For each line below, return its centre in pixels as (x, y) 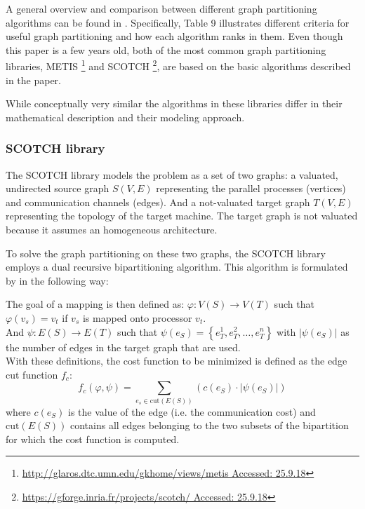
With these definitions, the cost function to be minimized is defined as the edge (177, 361)
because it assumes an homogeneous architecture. (112, 229)
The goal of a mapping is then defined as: (95, 304)
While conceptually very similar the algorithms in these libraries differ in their (174, 103)
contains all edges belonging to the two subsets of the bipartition (209, 425)
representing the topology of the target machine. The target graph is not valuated (182, 216)
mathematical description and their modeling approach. (125, 117)
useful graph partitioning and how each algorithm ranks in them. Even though (174, 36)
